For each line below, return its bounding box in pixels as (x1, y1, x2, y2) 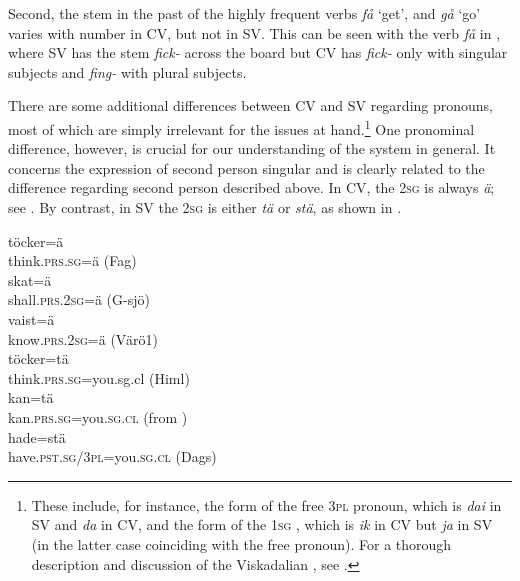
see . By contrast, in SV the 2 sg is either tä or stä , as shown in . (8, 197, 402, 217)
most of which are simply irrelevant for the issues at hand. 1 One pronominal (8, 115, 475, 139)
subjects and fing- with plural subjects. (8, 61, 247, 82)
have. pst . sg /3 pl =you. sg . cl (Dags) (8, 446, 217, 467)
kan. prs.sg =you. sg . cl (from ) (8, 406, 188, 427)
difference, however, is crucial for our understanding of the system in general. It (8, 138, 496, 159)
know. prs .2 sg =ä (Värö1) (8, 328, 158, 349)
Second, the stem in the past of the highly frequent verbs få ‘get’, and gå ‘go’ (8, 3, 481, 23)
